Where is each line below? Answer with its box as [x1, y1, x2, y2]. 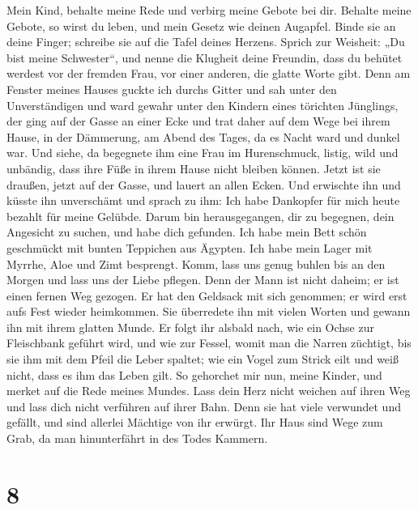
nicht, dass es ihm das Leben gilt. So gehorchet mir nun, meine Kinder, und [6, 366, 382, 383]
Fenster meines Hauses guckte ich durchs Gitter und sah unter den [6, 80, 337, 97]
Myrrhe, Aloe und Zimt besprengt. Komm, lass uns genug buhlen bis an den [6, 255, 386, 272]
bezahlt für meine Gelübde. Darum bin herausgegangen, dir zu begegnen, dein [6, 207, 395, 224]
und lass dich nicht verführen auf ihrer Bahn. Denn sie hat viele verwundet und [6, 397, 401, 414]
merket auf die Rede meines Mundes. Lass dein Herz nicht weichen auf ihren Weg [6, 382, 411, 399]
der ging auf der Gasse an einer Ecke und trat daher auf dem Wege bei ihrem [6, 113, 390, 130]
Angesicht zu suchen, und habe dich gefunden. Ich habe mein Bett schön [6, 223, 367, 240]
